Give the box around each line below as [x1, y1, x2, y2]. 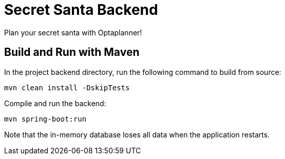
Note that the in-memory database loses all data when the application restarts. [4, 130, 270, 139]
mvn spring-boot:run [4, 114, 87, 123]
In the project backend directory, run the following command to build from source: [4, 67, 281, 76]
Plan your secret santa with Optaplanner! [4, 28, 142, 37]
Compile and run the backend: [4, 98, 106, 108]
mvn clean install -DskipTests [4, 83, 130, 92]
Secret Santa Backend [4, 1, 158, 18]
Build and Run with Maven [4, 46, 140, 59]
